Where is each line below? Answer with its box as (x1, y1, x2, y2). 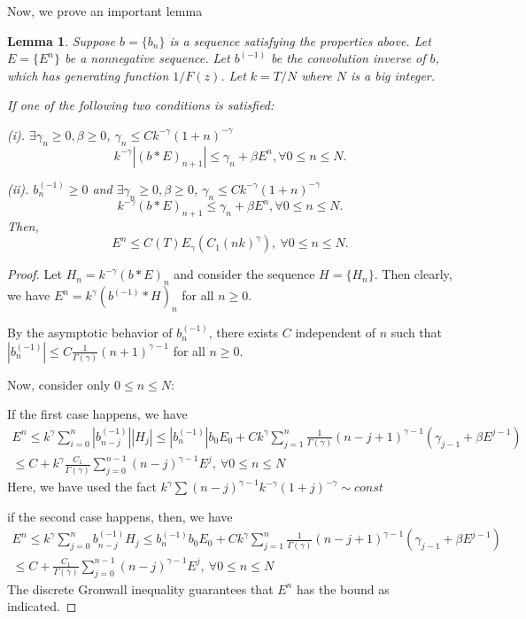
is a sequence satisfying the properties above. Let (169, 31, 431, 50)
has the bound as (296, 579, 390, 598)
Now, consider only (7, 375, 111, 393)
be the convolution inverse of (271, 49, 426, 67)
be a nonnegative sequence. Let (65, 49, 230, 67)
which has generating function (7, 66, 169, 84)
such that (391, 323, 443, 342)
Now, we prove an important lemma (7, 2, 203, 19)
